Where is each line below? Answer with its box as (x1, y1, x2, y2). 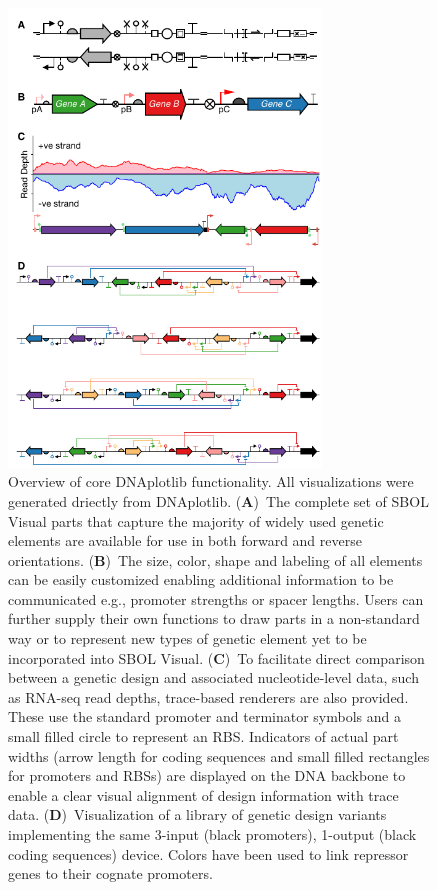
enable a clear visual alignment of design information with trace (8, 784, 399, 805)
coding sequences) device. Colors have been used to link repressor (8, 843, 409, 864)
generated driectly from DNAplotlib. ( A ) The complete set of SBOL (8, 490, 429, 511)
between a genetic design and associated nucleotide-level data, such (8, 667, 419, 688)
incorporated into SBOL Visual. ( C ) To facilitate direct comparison (8, 647, 425, 668)
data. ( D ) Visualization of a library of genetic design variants (8, 804, 387, 825)
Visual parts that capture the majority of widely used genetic (8, 510, 384, 531)
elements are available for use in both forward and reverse (8, 530, 362, 551)
